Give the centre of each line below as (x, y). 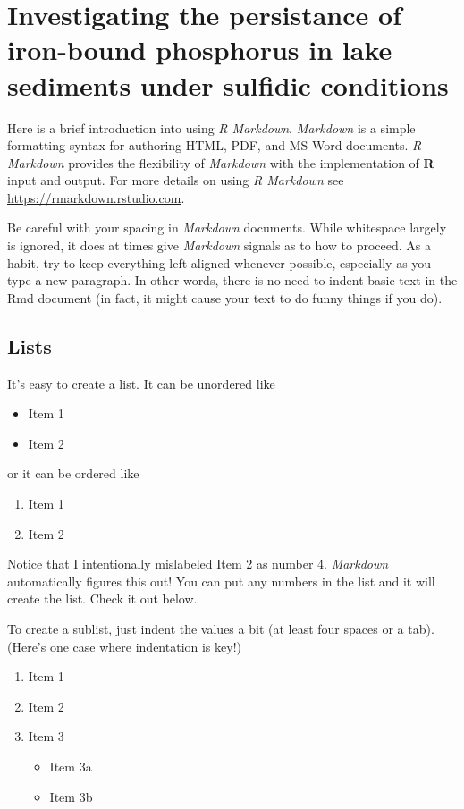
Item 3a (71, 766)
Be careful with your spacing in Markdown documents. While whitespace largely (227, 228)
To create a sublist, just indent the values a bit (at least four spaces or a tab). (221, 628)
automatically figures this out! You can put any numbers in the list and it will (221, 581)
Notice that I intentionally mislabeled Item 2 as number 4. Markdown (198, 564)
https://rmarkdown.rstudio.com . (96, 197)
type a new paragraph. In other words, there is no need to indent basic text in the (232, 280)
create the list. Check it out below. (102, 598)
